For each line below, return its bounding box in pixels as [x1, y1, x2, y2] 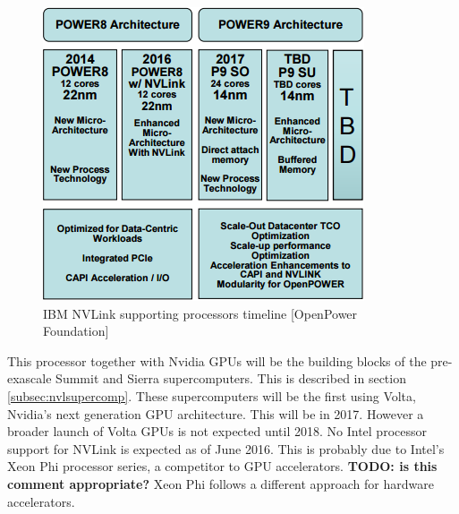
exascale [7, 369, 52, 388]
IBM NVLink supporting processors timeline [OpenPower [43, 304, 358, 322]
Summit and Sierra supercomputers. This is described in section [55, 369, 406, 388]
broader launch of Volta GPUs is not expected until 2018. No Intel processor [7, 422, 427, 441]
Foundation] [43, 321, 109, 340]
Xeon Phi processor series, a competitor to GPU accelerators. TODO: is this [7, 457, 438, 475]
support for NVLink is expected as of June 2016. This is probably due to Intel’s [7, 439, 445, 458]
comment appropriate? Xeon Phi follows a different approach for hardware [7, 474, 434, 493]
